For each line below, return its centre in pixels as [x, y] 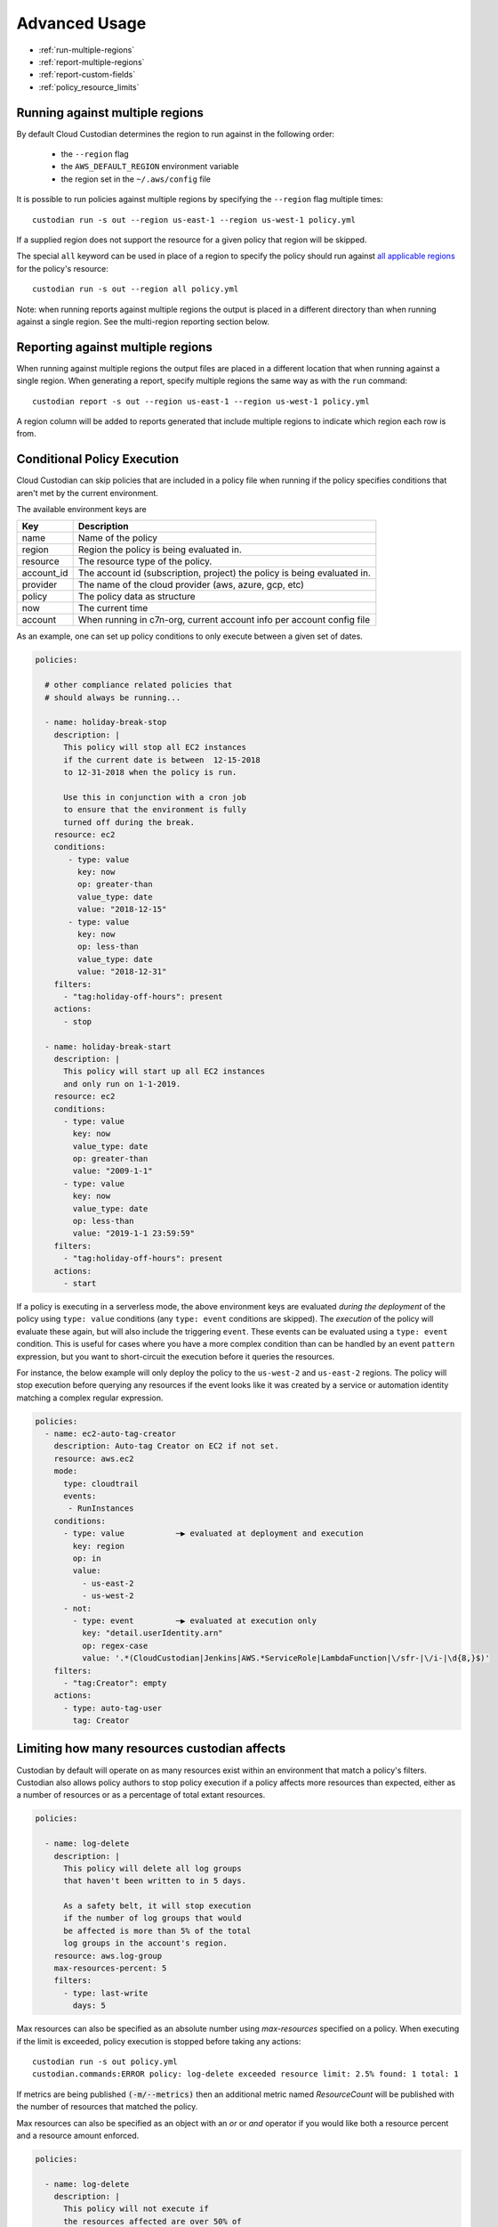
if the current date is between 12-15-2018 [162, 760]
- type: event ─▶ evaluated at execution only [195, 1620]
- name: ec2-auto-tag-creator [111, 1434]
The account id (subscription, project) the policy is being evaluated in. [224, 573]
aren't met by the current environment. [88, 493]
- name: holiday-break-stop [106, 722]
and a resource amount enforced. [78, 2135]
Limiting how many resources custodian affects [151, 1749]
